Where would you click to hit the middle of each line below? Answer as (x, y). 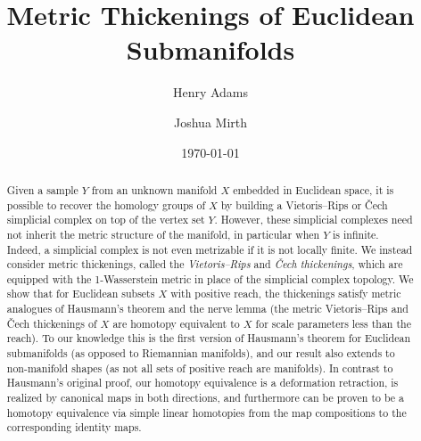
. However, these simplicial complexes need (314, 220)
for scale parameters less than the (333, 323)
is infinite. (356, 234)
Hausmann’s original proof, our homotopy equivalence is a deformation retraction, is (202, 383)
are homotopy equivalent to (176, 323)
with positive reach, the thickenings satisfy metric (286, 294)
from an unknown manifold (154, 189)
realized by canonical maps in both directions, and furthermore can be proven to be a (206, 398)
